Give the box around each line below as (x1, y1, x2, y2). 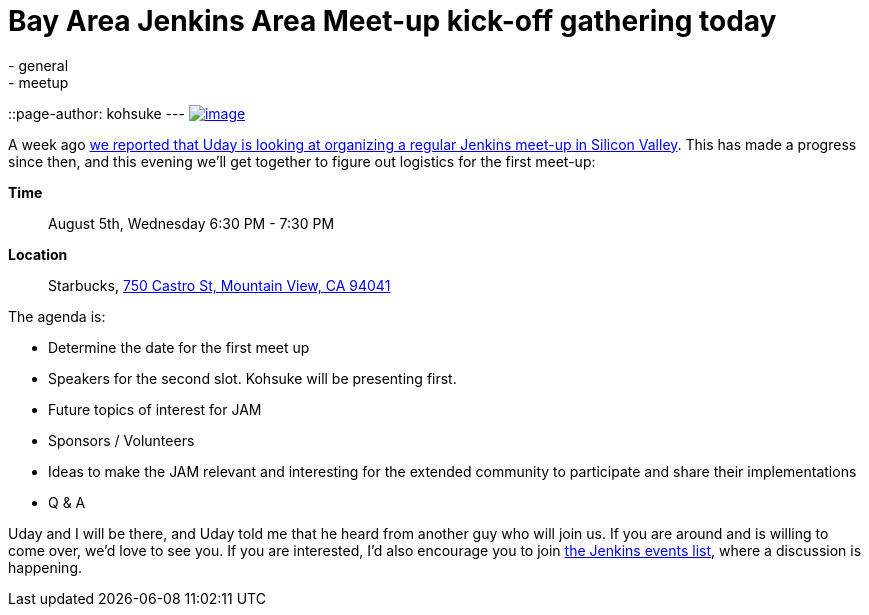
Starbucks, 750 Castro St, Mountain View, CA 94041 (48, 276, 391, 294)
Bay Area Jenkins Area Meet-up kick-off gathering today (8, 4, 777, 38)
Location (8, 245, 68, 263)
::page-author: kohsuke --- (8, 104, 185, 122)
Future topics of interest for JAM (48, 400, 262, 418)
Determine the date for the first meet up (48, 338, 310, 356)
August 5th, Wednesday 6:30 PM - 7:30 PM (48, 214, 335, 232)
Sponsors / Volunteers (48, 431, 195, 449)
